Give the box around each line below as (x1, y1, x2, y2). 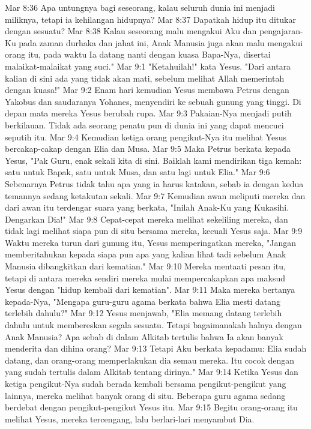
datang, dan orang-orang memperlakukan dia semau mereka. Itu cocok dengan (5, 353, 295, 366)
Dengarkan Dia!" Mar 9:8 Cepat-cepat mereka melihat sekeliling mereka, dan (5, 212, 288, 225)
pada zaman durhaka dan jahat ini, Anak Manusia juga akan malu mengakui (19, 36, 303, 49)
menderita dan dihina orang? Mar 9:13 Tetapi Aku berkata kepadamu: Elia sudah (5, 342, 307, 355)
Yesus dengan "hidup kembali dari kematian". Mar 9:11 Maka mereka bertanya (5, 283, 295, 296)
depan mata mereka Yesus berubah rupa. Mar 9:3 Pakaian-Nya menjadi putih (5, 107, 292, 119)
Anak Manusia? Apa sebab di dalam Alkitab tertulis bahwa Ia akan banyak (5, 330, 283, 343)
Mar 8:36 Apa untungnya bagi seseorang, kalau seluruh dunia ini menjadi (5, 1, 275, 13)
